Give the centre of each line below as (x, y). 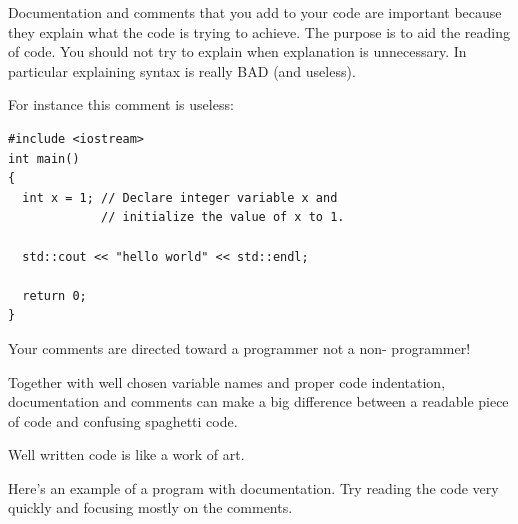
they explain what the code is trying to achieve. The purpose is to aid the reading (259, 31)
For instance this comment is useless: (121, 104)
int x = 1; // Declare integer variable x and (180, 197)
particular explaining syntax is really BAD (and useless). (182, 70)
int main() (44, 158)
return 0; (54, 295)
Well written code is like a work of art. (126, 454)
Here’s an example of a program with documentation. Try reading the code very (253, 487)
